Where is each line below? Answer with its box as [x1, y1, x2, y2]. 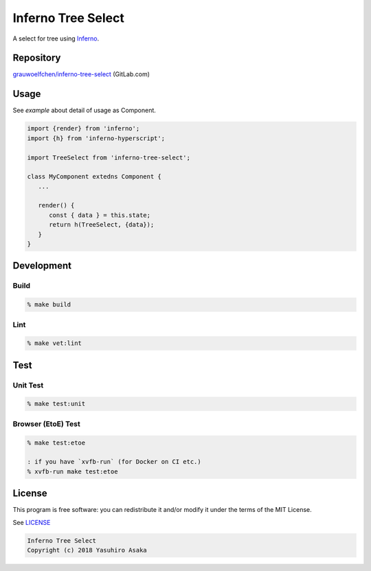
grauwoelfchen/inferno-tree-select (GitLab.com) [12, 70, 150, 78]
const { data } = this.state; [49, 211, 151, 219]
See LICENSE [12, 518, 51, 526]
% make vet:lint [27, 339, 82, 347]
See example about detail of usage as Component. [12, 107, 156, 115]
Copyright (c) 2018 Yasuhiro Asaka [27, 546, 147, 555]
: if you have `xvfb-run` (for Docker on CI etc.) [27, 458, 202, 466]
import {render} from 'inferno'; [27, 124, 140, 133]
